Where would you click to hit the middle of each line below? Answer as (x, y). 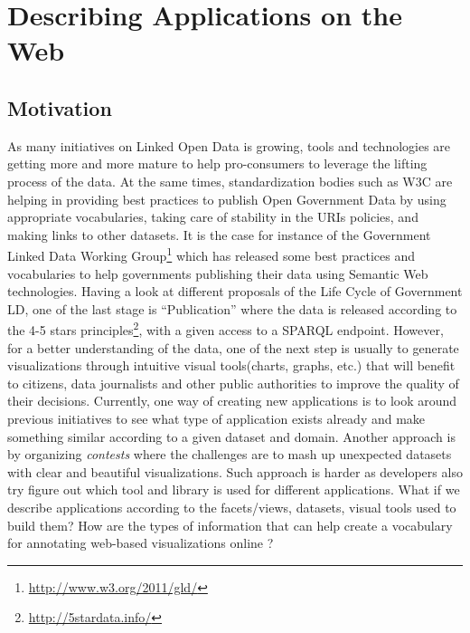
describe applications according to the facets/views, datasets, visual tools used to (232, 507)
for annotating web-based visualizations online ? (141, 543)
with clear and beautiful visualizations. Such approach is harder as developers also (235, 471)
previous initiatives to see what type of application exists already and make (216, 418)
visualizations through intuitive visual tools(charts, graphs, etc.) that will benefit (231, 365)
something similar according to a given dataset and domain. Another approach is (231, 436)
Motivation (60, 107)
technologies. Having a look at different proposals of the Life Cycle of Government (235, 291)
